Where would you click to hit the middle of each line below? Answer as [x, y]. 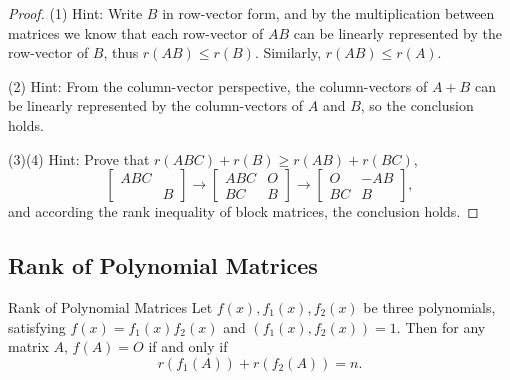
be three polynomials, [429, 306]
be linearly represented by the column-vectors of [156, 105]
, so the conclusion [417, 105]
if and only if [188, 346]
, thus [121, 52]
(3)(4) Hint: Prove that [79, 158]
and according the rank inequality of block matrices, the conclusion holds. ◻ [243, 211]
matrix [28, 346]
